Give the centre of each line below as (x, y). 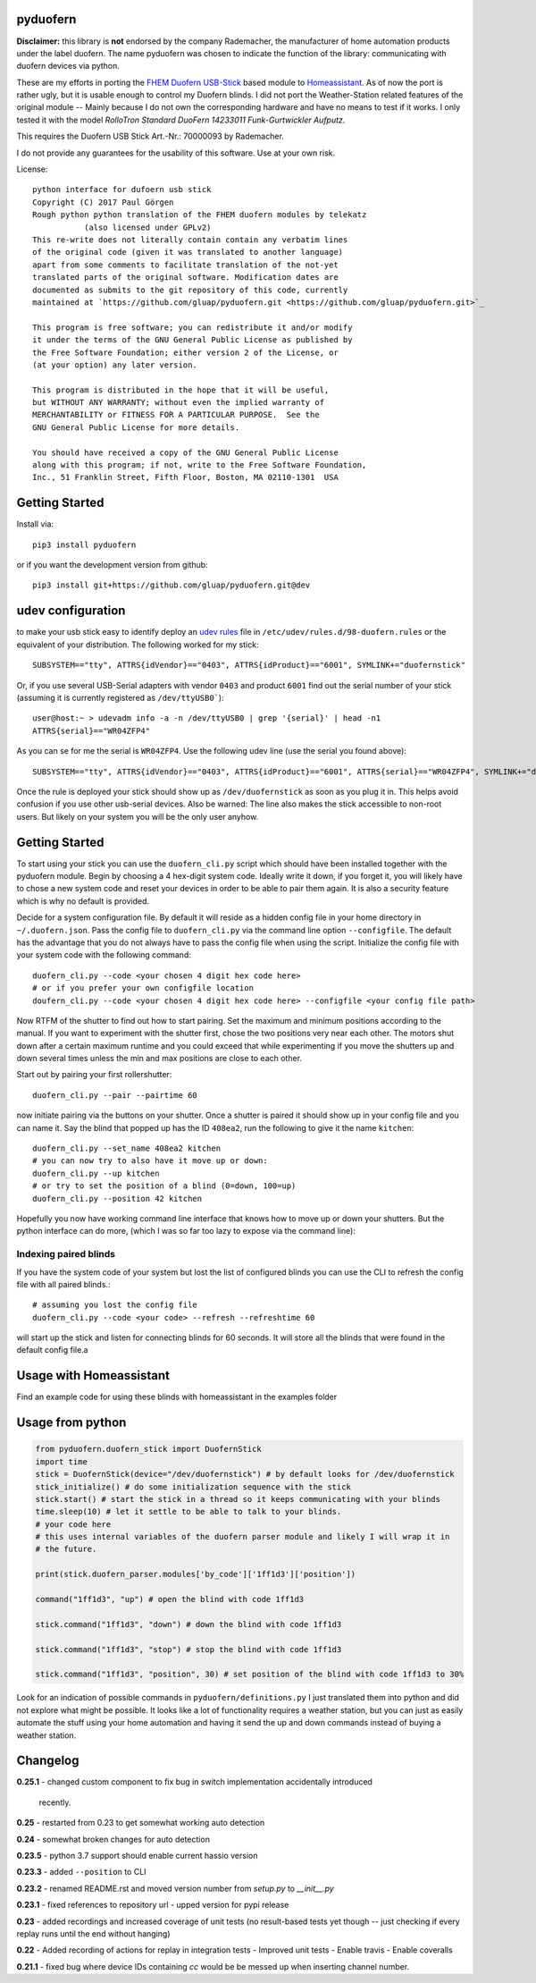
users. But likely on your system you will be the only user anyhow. (138, 816)
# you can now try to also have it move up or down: (150, 1161)
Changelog (48, 1761)
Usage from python (71, 1423)
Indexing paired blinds (66, 1254)
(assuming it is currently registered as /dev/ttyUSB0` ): (120, 697)
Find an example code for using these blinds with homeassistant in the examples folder (177, 1397)
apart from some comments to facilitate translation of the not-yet (185, 265)
